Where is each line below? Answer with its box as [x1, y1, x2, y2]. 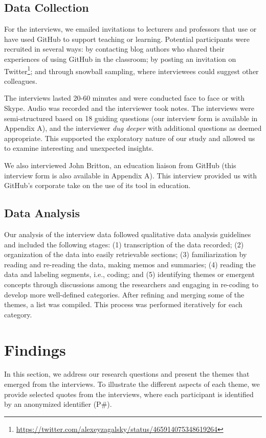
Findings [4, 339, 66, 360]
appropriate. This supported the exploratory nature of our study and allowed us [4, 132, 255, 143]
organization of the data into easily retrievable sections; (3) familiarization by [4, 249, 247, 260]
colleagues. [4, 75, 37, 86]
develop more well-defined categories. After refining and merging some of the [4, 289, 245, 299]
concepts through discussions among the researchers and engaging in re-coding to [4, 279, 258, 289]
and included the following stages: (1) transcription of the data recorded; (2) [4, 239, 244, 249]
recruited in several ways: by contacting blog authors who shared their [4, 43, 225, 54]
